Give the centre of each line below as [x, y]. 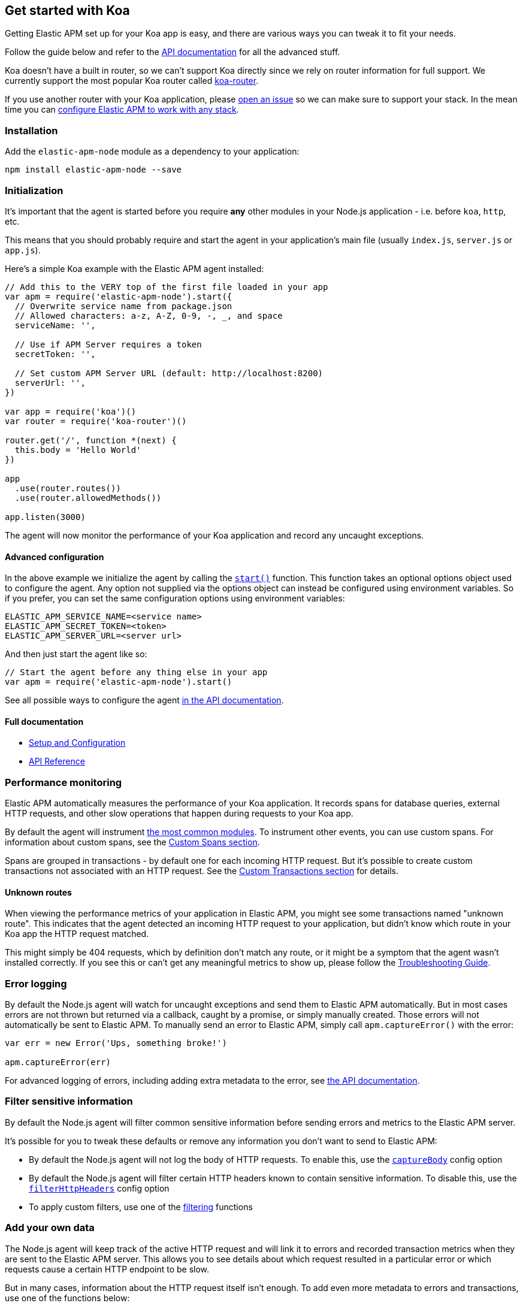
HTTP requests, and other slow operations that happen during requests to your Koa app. [179, 814]
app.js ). [23, 250]
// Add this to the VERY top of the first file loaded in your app [167, 287]
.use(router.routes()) [68, 488]
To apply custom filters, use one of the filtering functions [141, 1207]
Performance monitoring [64, 782]
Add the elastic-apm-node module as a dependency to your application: [152, 152]
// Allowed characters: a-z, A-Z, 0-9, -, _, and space [149, 315]
